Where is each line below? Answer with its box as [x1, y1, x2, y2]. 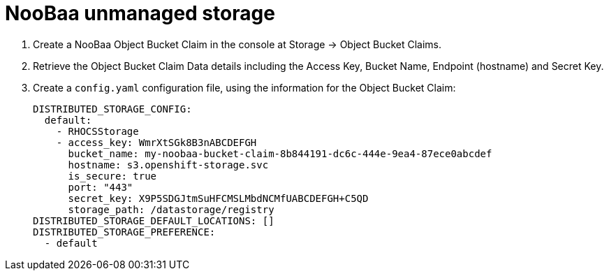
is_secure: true [68, 170, 157, 182]
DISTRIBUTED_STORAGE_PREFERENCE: [33, 226, 216, 238]
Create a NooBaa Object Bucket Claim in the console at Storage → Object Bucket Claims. [33, 38, 442, 50]
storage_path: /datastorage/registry [68, 203, 274, 215]
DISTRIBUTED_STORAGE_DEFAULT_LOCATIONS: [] [33, 215, 274, 226]
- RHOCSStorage [56, 125, 139, 137]
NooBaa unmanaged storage [5, 1, 275, 25]
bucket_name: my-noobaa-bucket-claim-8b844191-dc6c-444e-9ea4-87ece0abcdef [68, 147, 492, 159]
